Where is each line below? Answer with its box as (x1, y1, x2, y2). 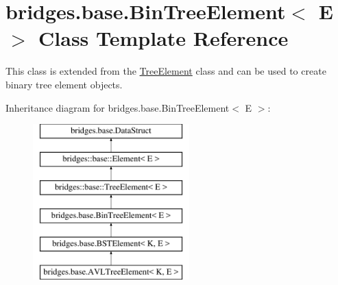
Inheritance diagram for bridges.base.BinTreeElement (5, 100, 230, 114)
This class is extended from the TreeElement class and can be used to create (5, 64, 326, 78)
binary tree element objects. (5, 77, 123, 91)
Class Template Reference (38, 24, 289, 52)
